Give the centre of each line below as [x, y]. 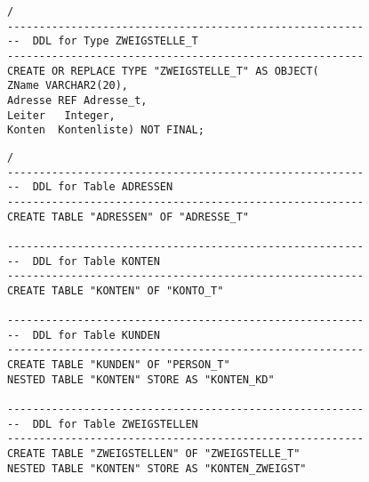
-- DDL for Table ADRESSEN [90, 187]
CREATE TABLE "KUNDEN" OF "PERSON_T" [119, 365]
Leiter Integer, [61, 115]
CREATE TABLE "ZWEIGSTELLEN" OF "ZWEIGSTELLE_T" [154, 454]
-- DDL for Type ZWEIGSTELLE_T [103, 41]
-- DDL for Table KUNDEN [84, 335]
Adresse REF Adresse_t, [77, 100]
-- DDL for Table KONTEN [84, 261]
